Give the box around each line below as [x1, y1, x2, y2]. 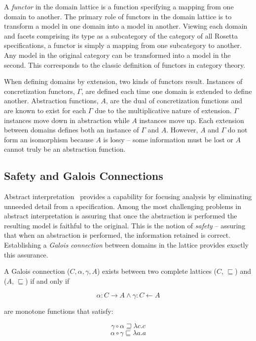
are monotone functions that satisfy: [4, 306, 113, 316]
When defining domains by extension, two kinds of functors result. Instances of [4, 76, 243, 86]
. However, [166, 125, 198, 135]
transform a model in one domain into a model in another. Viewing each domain [4, 21, 248, 31]
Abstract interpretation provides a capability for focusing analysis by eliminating [4, 191, 252, 202]
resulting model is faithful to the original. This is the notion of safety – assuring [4, 220, 246, 230]
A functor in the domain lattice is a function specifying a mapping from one [4, 1, 234, 11]
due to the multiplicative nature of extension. [95, 105, 232, 115]
